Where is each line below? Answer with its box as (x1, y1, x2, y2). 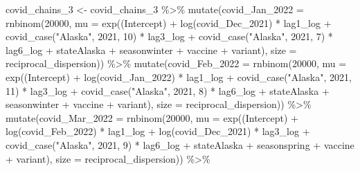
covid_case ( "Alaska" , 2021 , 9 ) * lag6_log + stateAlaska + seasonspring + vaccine (6, 137, 354, 152)
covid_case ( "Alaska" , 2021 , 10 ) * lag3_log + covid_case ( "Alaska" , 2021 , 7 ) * (6, 29, 333, 44)
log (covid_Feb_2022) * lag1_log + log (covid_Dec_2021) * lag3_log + (6, 124, 310, 138)
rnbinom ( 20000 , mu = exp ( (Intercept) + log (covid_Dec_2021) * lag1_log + (6, 15, 332, 30)
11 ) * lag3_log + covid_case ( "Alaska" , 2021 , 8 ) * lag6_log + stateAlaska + (6, 83, 330, 98)
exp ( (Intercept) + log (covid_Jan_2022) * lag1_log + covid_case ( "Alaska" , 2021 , (6, 69, 352, 84)
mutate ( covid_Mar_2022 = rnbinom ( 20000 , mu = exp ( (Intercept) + (6, 110, 298, 125)
